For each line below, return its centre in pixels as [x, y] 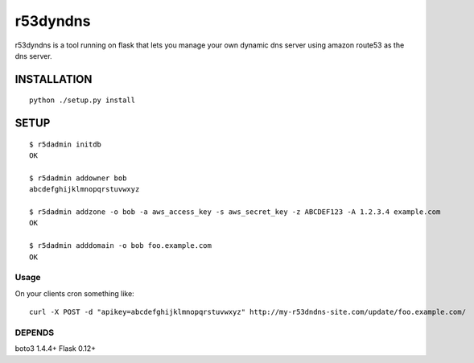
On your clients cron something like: [74, 293]
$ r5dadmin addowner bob [78, 178]
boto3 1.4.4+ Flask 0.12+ [56, 349]
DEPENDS [35, 332]
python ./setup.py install [82, 100]
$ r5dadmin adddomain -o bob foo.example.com [121, 246]
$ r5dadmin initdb [66, 144]
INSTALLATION [54, 79]
